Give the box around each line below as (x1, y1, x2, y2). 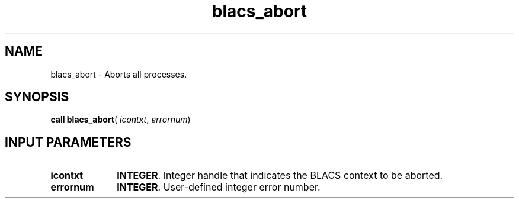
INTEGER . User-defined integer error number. (117, 181, 321, 194)
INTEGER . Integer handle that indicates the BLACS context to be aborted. (117, 169, 443, 182)
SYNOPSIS (5, 89, 69, 105)
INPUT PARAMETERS (5, 134, 132, 150)
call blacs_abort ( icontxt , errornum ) (50, 114, 191, 125)
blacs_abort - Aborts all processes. (50, 69, 187, 79)
